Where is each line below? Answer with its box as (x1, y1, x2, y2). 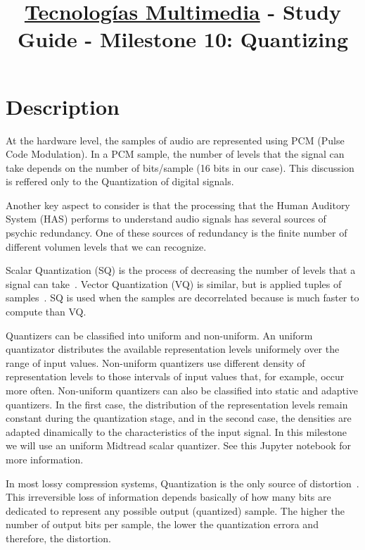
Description (6, 92, 120, 120)
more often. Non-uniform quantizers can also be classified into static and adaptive (6, 383, 359, 397)
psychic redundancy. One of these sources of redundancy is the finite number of (6, 225, 347, 240)
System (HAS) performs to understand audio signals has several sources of (6, 211, 326, 226)
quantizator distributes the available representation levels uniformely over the (6, 342, 340, 356)
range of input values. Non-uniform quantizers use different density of (6, 355, 305, 370)
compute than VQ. (6, 304, 87, 319)
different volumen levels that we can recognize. (6, 239, 207, 254)
